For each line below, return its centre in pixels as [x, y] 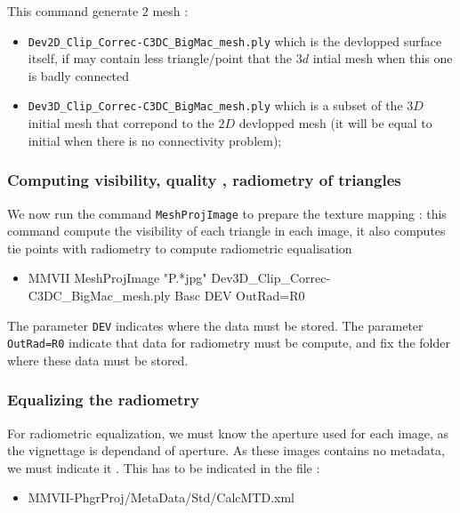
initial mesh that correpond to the [121, 123]
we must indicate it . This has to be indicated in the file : [164, 467]
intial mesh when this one [383, 58]
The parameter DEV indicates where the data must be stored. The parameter [215, 325]
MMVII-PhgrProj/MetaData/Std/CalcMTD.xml [161, 497]
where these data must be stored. [98, 360]
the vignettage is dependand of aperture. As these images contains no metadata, [226, 450]
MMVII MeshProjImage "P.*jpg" [117, 278]
